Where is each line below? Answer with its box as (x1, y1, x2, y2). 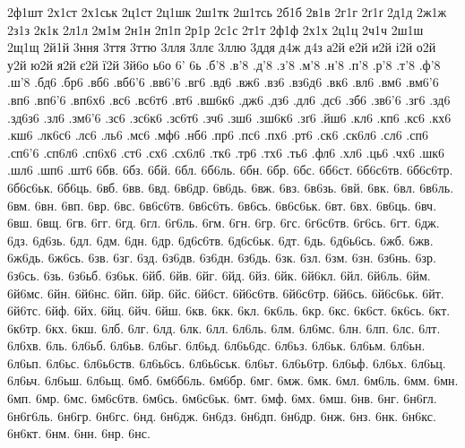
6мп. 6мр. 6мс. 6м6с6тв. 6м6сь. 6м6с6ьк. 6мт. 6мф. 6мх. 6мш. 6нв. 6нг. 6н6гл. (7, 389, 437, 408)
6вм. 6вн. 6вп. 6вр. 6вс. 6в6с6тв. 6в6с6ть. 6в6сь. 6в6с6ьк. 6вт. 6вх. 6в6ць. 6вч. (7, 195, 437, 214)
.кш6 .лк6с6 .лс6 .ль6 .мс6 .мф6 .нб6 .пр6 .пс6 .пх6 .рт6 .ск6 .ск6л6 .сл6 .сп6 (7, 125, 428, 144)
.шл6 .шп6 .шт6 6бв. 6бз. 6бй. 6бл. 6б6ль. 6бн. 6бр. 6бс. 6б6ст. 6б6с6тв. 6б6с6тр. (7, 160, 453, 179)
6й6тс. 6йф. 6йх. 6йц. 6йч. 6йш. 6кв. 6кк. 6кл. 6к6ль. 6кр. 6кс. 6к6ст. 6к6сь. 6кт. (7, 301, 451, 320)
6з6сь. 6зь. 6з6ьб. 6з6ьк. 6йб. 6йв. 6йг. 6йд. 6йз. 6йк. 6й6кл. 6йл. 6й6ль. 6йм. (7, 265, 431, 284)
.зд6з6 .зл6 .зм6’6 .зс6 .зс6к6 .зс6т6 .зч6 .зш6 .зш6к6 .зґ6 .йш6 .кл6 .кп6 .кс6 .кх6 (7, 108, 452, 126)
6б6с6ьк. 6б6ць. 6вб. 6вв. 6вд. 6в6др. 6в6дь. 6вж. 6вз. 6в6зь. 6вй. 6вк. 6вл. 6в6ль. (7, 177, 454, 196)
